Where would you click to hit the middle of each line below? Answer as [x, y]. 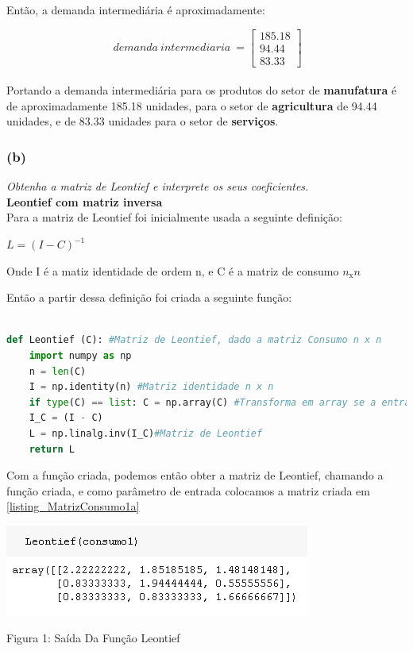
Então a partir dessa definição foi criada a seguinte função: [149, 297]
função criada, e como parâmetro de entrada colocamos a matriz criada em [188, 490]
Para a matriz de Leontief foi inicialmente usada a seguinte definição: [174, 217]
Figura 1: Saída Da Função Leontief [93, 637]
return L [52, 449]
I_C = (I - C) [66, 418]
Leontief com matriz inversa [85, 201]
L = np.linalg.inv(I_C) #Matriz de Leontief [146, 433]
